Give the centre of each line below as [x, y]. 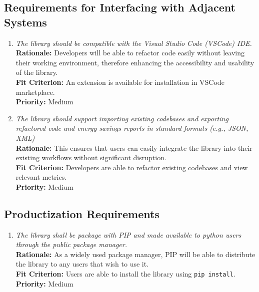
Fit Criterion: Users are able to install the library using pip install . [125, 274]
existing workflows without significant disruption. [91, 157]
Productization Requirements [82, 213]
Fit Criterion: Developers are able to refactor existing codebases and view [132, 167]
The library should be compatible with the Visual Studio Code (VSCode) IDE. [134, 43]
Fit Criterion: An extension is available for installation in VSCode [120, 82]
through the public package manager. [71, 244]
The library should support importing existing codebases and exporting [122, 118]
